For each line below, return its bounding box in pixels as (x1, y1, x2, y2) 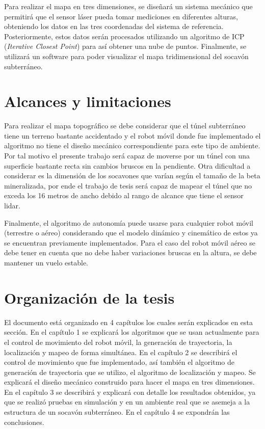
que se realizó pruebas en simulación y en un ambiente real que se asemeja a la (4, 396, 250, 407)
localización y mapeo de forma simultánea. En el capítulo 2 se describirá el (4, 346, 237, 357)
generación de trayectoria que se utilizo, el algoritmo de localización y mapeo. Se (4, 366, 256, 377)
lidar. (4, 200, 20, 211)
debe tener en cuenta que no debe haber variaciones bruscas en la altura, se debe (4, 247, 257, 258)
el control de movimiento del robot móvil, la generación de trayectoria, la (4, 336, 232, 347)
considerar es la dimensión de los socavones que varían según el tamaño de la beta (4, 170, 260, 181)
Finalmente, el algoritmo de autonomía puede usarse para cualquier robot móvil (4, 217, 254, 228)
